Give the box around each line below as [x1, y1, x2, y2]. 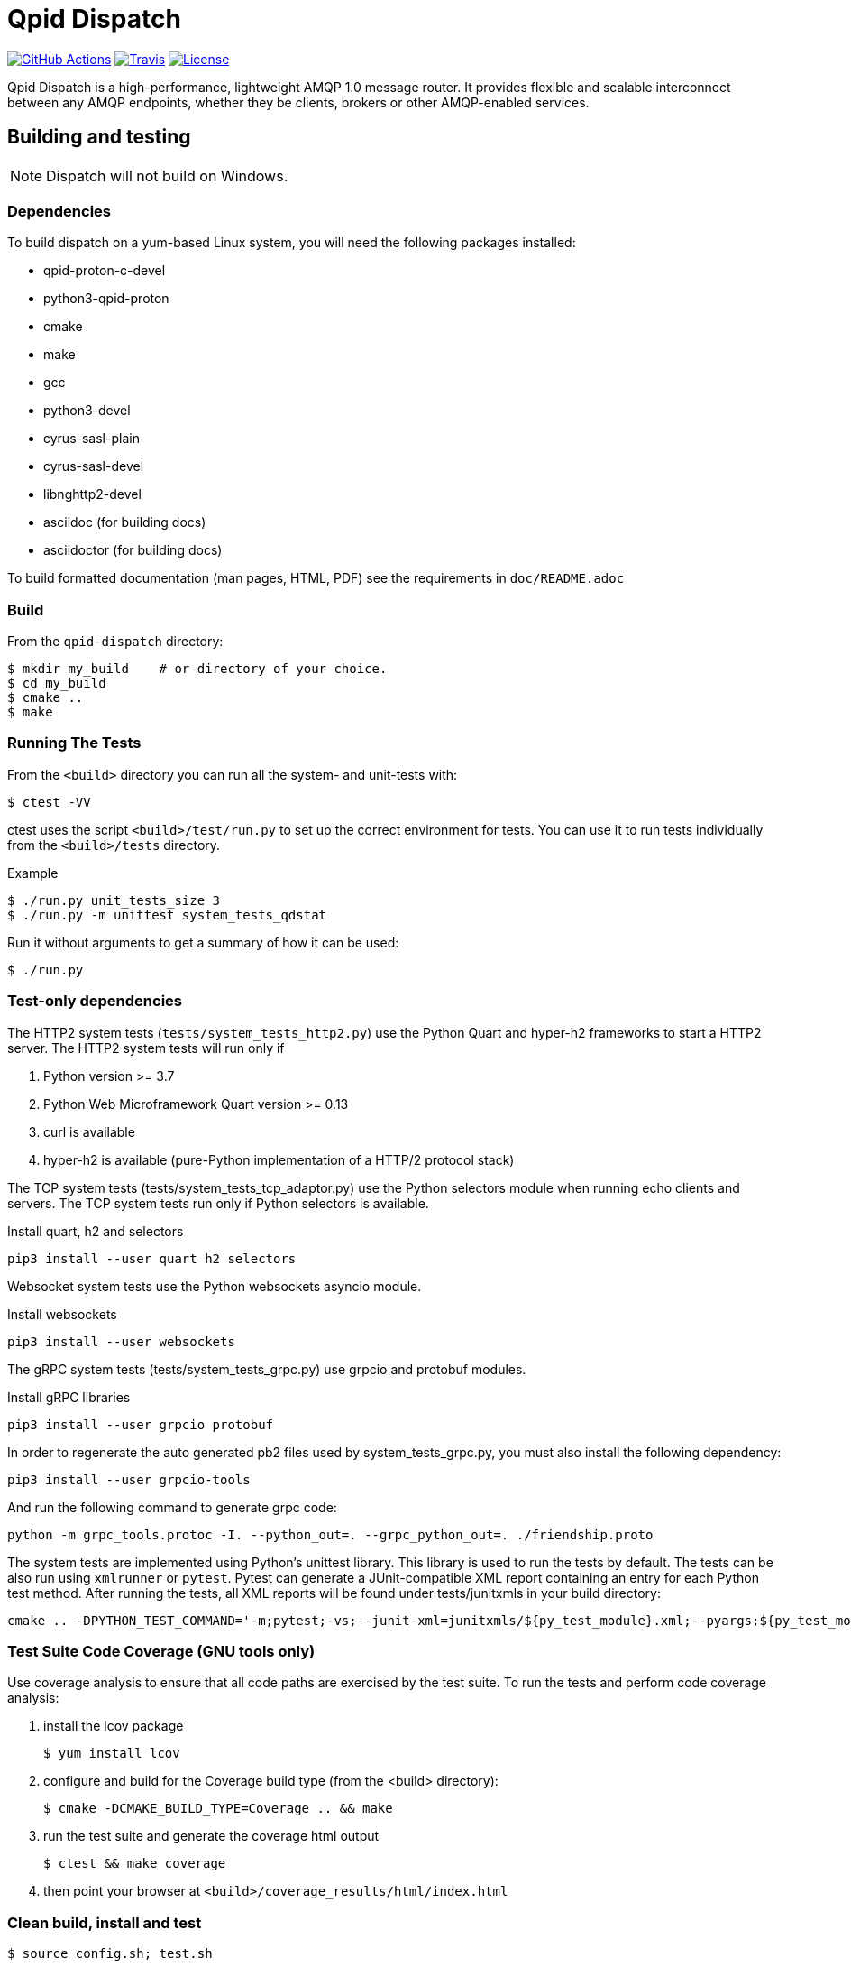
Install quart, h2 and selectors [7, 1223, 184, 1239]
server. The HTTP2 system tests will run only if [7, 1039, 285, 1056]
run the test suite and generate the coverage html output [43, 1828, 380, 1844]
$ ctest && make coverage [43, 1856, 226, 1871]
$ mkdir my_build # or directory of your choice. [7, 661, 388, 677]
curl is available [43, 1123, 135, 1140]
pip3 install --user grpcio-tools [7, 1472, 251, 1487]
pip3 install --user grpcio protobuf [7, 1417, 274, 1432]
